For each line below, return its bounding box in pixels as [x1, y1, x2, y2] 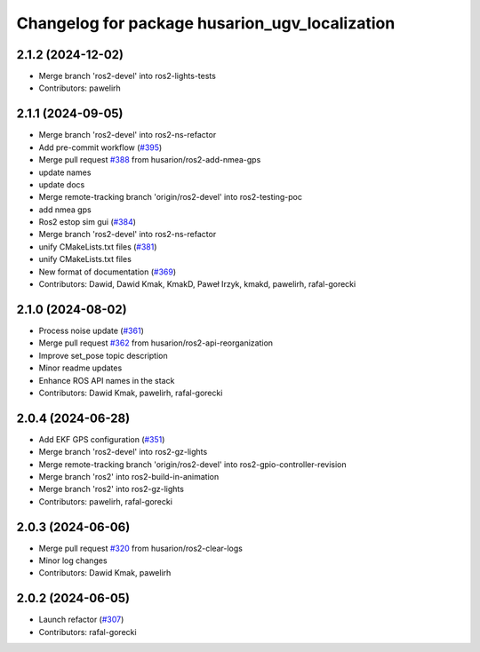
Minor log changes [38, 555, 108, 566]
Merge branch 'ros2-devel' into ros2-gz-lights [38, 447, 208, 457]
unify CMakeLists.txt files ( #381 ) [38, 241, 157, 252]
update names [38, 167, 92, 178]
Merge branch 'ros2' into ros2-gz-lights [38, 484, 184, 495]
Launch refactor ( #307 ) [38, 614, 124, 625]
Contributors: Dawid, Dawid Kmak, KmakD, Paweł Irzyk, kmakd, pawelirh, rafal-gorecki [38, 279, 356, 290]
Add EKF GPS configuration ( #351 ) [38, 433, 165, 444]
